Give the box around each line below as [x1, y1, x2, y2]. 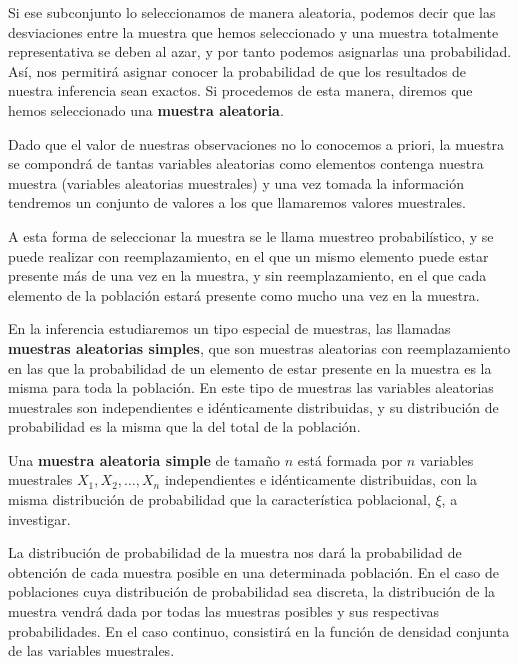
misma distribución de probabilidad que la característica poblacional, [8, 489, 431, 510]
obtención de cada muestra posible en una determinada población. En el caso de [8, 561, 499, 582]
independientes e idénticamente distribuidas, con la [164, 469, 478, 490]
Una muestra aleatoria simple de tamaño [8, 449, 281, 470]
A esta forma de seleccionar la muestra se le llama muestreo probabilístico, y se [8, 225, 494, 246]
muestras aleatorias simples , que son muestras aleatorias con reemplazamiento [8, 337, 511, 358]
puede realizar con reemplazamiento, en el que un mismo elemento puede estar [8, 245, 489, 266]
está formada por [297, 449, 403, 470]
